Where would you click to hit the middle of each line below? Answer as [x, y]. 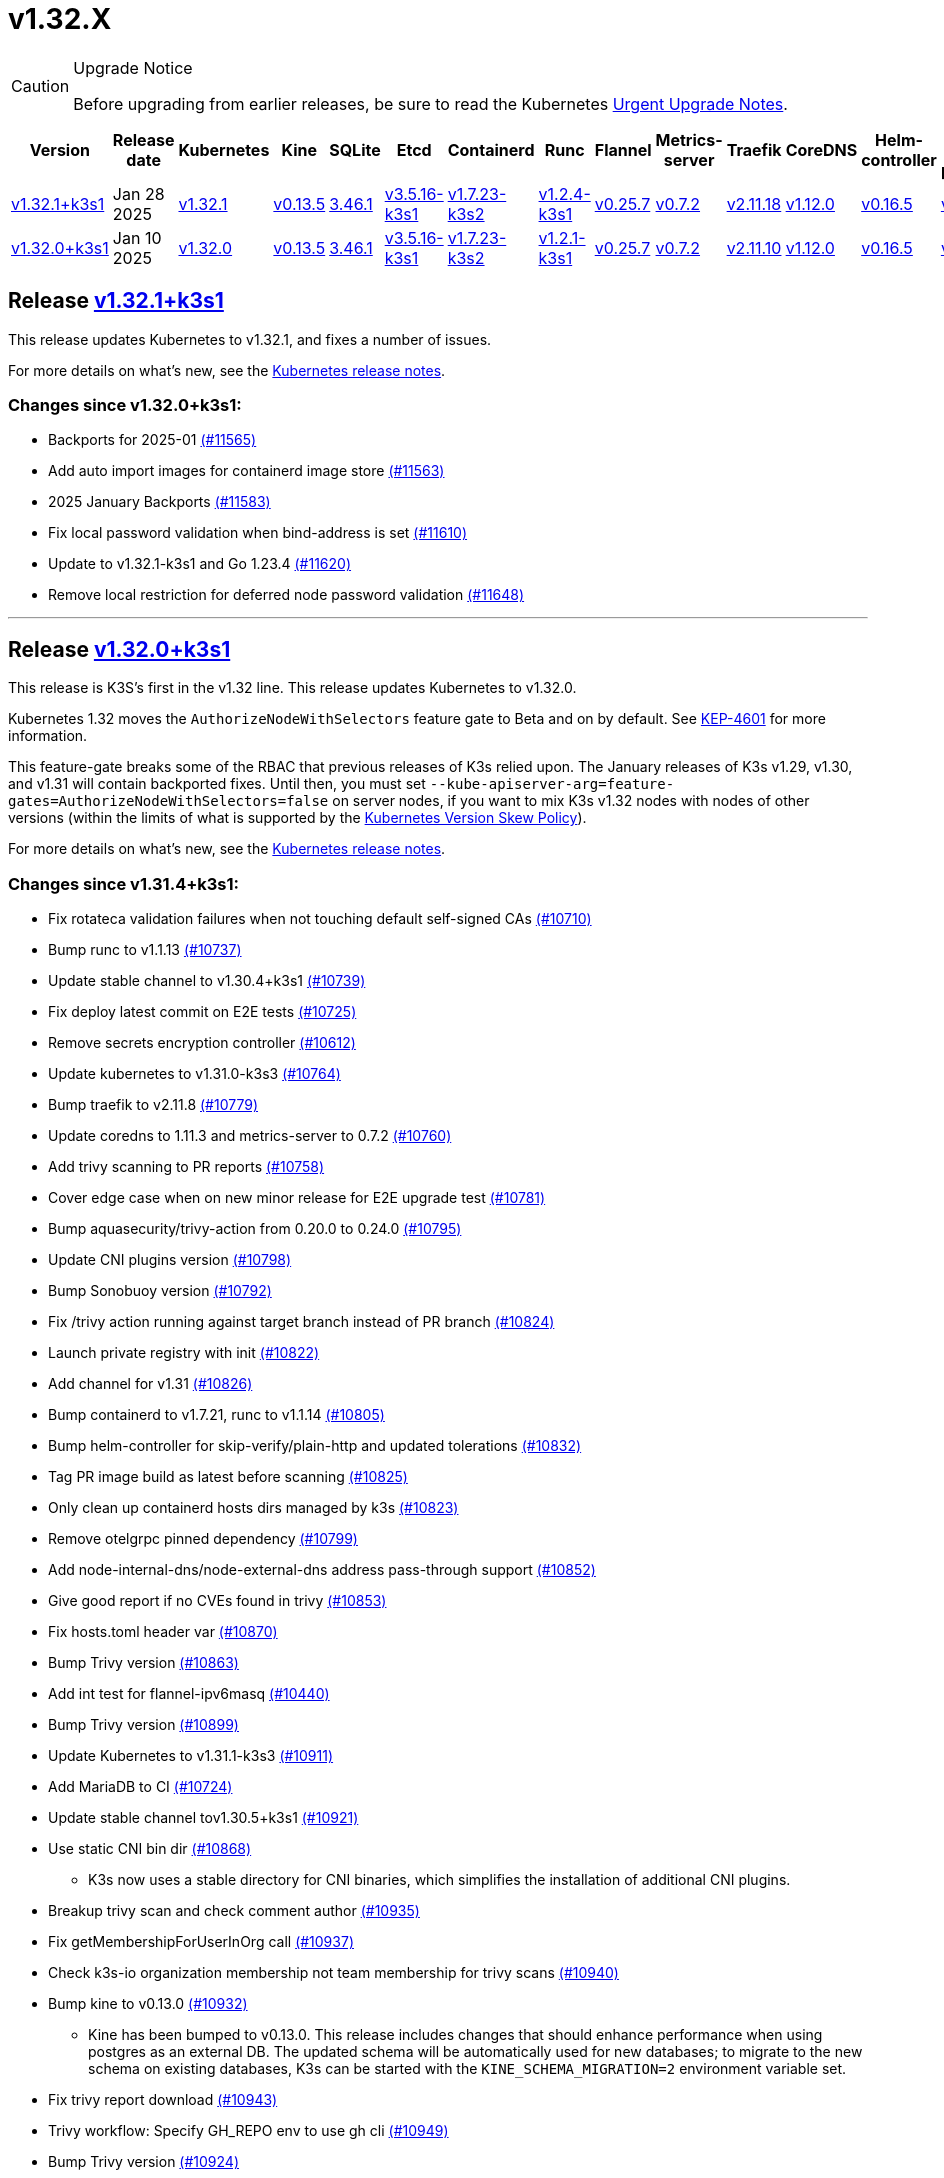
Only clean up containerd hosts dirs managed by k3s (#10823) [253, 1507]
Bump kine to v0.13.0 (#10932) [148, 2003]
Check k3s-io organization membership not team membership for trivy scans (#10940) [333, 1972]
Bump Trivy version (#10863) [143, 1662]
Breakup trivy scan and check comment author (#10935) [234, 1910]
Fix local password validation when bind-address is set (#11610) [258, 533]
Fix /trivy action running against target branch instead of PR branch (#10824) [301, 1321]
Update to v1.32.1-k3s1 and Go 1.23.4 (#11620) [200, 564]
